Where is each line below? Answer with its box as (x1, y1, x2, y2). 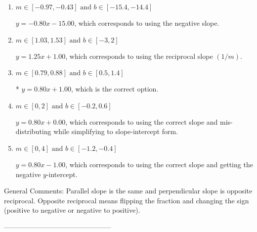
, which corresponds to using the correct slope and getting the (65, 159, 253, 169)
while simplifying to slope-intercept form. (53, 126, 178, 137)
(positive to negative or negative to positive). (4, 205, 140, 215)
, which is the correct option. (71, 84, 159, 94)
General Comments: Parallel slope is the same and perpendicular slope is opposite (4, 186, 253, 196)
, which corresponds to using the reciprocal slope (65, 50, 213, 61)
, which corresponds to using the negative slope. (74, 18, 219, 28)
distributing (15, 126, 51, 137)
